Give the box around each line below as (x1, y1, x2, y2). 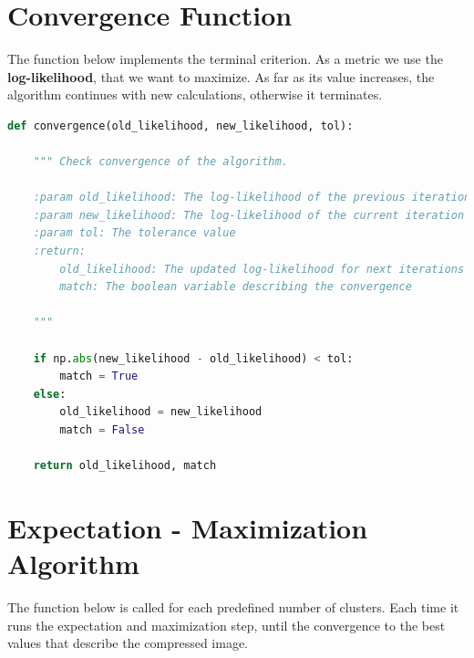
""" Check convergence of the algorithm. (33, 155, 288, 169)
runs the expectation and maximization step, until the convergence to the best (7, 615, 446, 634)
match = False (59, 423, 145, 436)
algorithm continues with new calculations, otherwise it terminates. (7, 85, 383, 104)
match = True (59, 370, 139, 383)
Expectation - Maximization (7, 508, 368, 546)
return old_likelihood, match (33, 459, 217, 473)
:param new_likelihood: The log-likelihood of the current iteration (33, 208, 465, 222)
